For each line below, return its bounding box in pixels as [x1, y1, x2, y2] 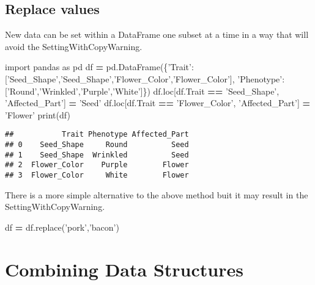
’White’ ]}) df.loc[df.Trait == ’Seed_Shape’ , [113, 84, 280, 97]
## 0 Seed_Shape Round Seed [5, 140, 189, 150]
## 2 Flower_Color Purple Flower [5, 161, 189, 170]
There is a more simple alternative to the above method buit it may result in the [5, 188, 308, 201]
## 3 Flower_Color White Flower [5, 170, 189, 179]
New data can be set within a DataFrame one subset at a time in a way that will [5, 28, 309, 41]
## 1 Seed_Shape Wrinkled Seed [5, 150, 189, 159]
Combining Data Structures [5, 256, 243, 281]
